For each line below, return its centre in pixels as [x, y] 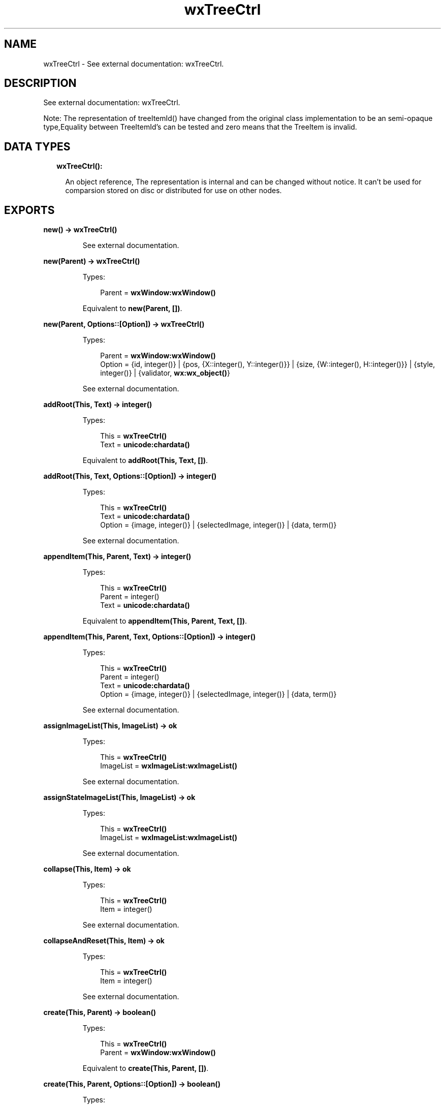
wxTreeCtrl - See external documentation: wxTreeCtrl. [134, 64]
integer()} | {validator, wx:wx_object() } [165, 373]
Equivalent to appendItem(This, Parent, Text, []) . [165, 621]
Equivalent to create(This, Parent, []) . [146, 1068]
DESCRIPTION [40, 83]
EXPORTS [29, 210]
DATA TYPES [37, 146]
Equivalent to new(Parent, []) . [132, 309]
